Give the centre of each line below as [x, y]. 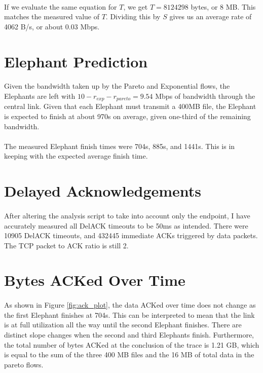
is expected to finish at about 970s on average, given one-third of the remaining [127, 116]
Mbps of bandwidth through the [205, 96]
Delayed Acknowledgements [103, 191]
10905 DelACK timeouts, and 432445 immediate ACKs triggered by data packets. [131, 235]
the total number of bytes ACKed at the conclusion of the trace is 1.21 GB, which [132, 344]
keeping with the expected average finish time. [76, 156]
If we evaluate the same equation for [61, 6]
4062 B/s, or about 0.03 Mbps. [52, 26]
